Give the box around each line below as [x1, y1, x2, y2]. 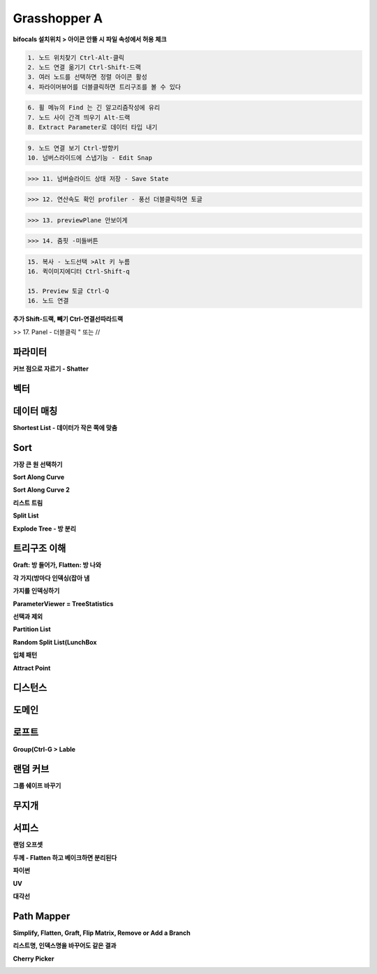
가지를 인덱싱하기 [13, 587, 60, 595]
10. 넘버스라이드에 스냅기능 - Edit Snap [27, 154, 153, 162]
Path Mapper [13, 910, 71, 922]
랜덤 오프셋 [13, 840, 43, 849]
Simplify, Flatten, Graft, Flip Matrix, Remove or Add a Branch [13, 929, 191, 937]
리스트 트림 [13, 499, 43, 507]
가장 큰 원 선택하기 [13, 460, 63, 468]
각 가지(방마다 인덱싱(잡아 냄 [13, 573, 90, 582]
